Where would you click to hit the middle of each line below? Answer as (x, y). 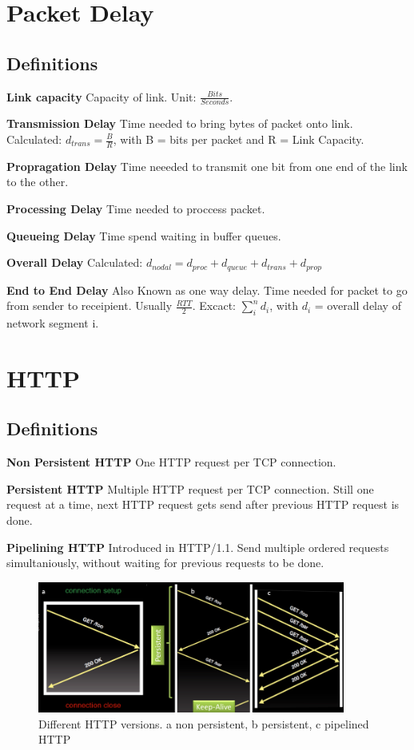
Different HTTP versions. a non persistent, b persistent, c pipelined (204, 723)
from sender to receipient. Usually (90, 306)
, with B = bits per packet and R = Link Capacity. (239, 139)
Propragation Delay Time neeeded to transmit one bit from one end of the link (207, 166)
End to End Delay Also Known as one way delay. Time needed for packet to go (207, 290)
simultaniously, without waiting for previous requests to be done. (165, 563)
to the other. (38, 182)
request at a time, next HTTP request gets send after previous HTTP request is (203, 504)
